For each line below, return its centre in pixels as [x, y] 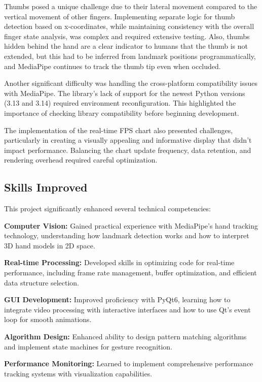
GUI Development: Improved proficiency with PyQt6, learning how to [117, 299]
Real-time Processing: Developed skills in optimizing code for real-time [119, 262]
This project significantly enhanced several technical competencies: [107, 209]
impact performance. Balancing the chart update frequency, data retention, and [128, 150]
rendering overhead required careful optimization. [81, 160]
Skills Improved [46, 187]
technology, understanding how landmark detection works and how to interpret [127, 235]
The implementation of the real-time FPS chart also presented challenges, [119, 130]
